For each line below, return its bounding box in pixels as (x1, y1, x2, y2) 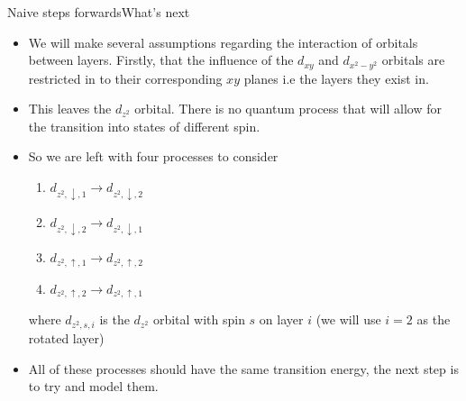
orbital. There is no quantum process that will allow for (134, 99, 442, 118)
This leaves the (28, 99, 112, 118)
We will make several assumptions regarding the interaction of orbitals (28, 32, 418, 51)
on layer (259, 310, 304, 329)
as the (416, 310, 451, 329)
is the (99, 310, 130, 329)
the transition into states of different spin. (28, 116, 260, 135)
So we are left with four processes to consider (28, 147, 279, 166)
